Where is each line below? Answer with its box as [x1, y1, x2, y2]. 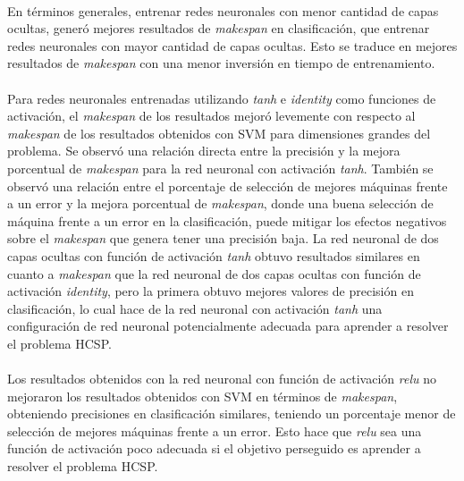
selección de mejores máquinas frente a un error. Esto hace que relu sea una [7, 421, 422, 440]
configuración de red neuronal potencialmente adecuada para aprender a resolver [7, 316, 449, 335]
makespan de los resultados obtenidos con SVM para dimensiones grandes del [7, 123, 431, 142]
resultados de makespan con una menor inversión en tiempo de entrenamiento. [7, 54, 435, 72]
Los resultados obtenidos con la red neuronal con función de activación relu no [7, 369, 436, 388]
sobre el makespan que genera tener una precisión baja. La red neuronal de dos [7, 229, 439, 248]
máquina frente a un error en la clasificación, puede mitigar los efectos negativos [7, 211, 447, 230]
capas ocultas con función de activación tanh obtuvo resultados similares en [7, 246, 420, 265]
